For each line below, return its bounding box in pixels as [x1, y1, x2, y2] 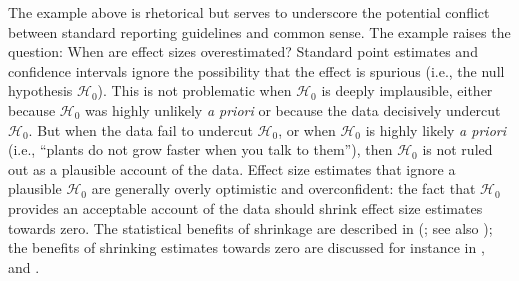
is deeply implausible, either [321, 80, 493, 101]
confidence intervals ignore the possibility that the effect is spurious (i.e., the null [8, 60, 505, 81]
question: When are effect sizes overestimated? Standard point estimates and [8, 41, 478, 62]
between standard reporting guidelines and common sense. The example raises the [8, 21, 511, 42]
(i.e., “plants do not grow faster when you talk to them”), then [8, 139, 393, 160]
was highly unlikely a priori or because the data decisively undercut [85, 99, 501, 120]
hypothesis [8, 80, 73, 101]
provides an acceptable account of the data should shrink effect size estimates [8, 197, 483, 218]
